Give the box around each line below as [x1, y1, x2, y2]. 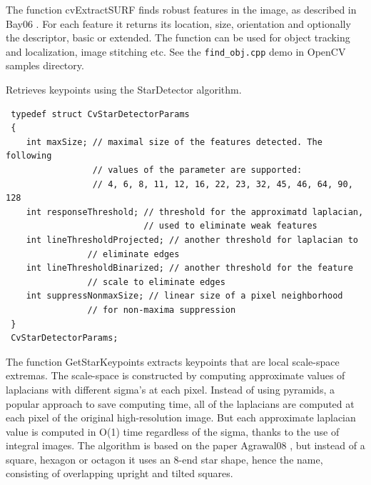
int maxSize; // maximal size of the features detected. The [26, 136, 322, 147]
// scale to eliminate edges [87, 276, 225, 287]
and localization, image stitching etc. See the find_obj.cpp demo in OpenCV [6, 44, 346, 59]
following [6, 151, 52, 161]
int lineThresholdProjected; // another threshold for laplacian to [26, 234, 358, 245]
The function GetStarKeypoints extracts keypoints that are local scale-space [6, 354, 340, 369]
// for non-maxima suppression [87, 304, 236, 315]
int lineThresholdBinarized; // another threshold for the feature [26, 263, 353, 274]
